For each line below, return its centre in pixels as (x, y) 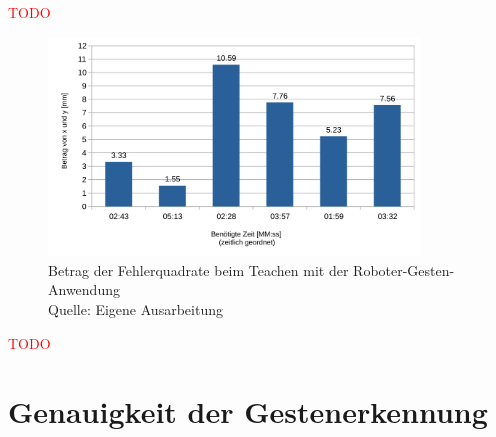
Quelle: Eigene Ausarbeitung (135, 309)
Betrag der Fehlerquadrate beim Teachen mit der (198, 269)
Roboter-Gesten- (404, 269)
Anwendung (84, 289)
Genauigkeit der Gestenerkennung (248, 411)
